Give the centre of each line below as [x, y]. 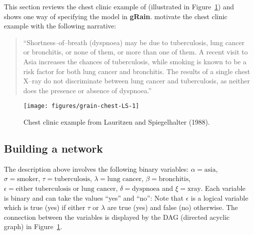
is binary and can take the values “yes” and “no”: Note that [94, 197]
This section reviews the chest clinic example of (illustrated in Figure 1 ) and [119, 6]
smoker [27, 179]
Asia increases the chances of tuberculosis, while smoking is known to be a [135, 61]
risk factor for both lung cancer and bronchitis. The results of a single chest [137, 71]
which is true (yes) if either [45, 207]
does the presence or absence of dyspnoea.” [87, 90]
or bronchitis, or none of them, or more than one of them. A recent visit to [136, 52]
